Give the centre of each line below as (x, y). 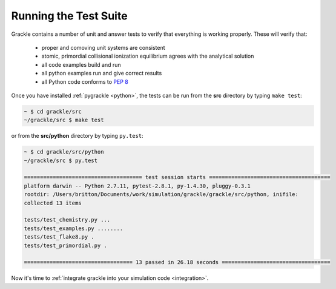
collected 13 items (53, 203)
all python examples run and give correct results (102, 73)
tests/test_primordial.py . (65, 245)
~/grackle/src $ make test (64, 120)
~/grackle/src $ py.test (61, 160)
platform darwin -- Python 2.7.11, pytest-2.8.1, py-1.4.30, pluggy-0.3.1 (137, 186)
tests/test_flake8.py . (59, 237)
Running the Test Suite (69, 16)
